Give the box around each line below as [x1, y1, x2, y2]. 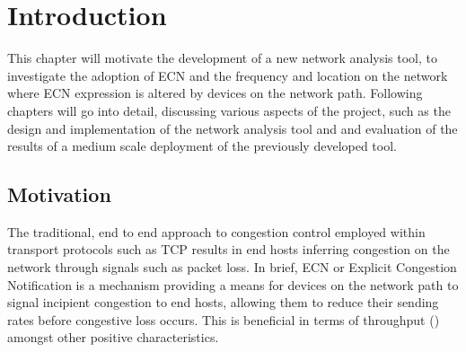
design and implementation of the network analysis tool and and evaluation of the [7, 119, 458, 137]
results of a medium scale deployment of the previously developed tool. [7, 136, 397, 155]
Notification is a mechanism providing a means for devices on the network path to [7, 275, 459, 294]
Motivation [7, 180, 111, 208]
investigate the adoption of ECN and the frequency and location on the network [7, 66, 448, 84]
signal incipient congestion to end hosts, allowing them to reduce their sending [7, 293, 439, 312]
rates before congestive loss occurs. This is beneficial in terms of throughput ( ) [7, 310, 440, 329]
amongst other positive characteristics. [7, 328, 219, 347]
